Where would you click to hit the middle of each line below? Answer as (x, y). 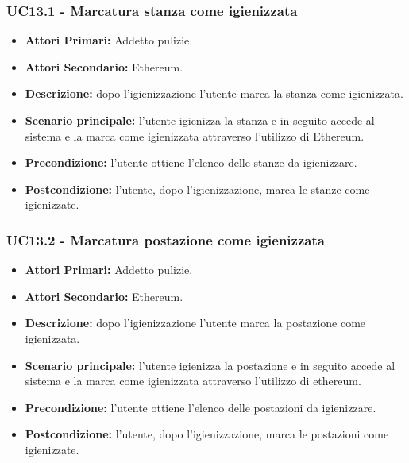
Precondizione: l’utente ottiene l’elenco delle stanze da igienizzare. (191, 162)
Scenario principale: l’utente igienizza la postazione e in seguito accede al (210, 365)
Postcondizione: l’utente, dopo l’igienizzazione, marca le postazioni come (207, 434)
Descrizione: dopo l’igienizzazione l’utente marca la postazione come (195, 323)
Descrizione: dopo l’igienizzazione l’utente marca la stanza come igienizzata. (214, 93)
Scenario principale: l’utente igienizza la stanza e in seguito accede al (200, 120)
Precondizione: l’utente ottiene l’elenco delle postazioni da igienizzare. (201, 407)
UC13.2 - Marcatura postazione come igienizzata (166, 239)
